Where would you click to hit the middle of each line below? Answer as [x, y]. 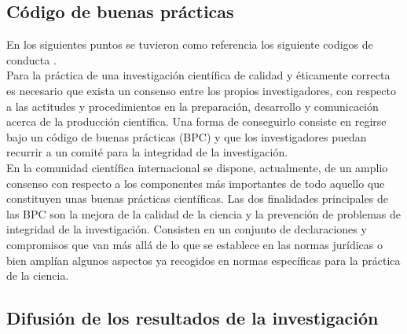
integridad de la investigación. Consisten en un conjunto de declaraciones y [187, 229]
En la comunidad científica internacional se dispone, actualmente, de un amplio [197, 167]
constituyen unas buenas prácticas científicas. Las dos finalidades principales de [197, 198]
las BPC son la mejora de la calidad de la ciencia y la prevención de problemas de [203, 213]
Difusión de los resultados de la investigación [192, 318]
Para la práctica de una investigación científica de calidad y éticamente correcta [198, 75]
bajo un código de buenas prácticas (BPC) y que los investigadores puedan [187, 136]
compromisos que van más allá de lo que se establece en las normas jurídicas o [194, 244]
